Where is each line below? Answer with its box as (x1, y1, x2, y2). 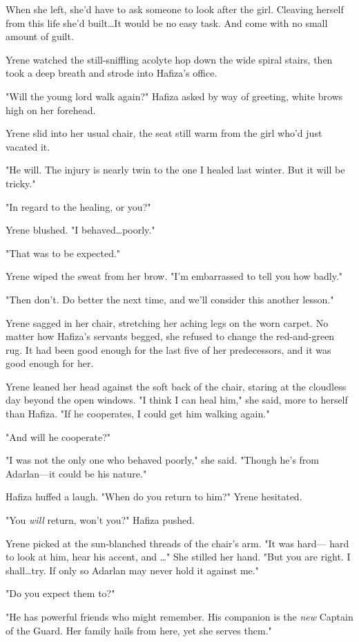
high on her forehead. (6, 102, 96, 117)
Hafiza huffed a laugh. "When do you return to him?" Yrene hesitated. (6, 489, 302, 504)
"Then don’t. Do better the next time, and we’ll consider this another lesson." (6, 292, 334, 306)
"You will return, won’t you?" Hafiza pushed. (6, 513, 195, 527)
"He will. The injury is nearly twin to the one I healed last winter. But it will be (6, 162, 345, 177)
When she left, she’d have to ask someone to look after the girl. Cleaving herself (6, 2, 344, 16)
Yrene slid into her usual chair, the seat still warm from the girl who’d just (6, 126, 322, 140)
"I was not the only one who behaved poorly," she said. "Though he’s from (6, 453, 319, 467)
